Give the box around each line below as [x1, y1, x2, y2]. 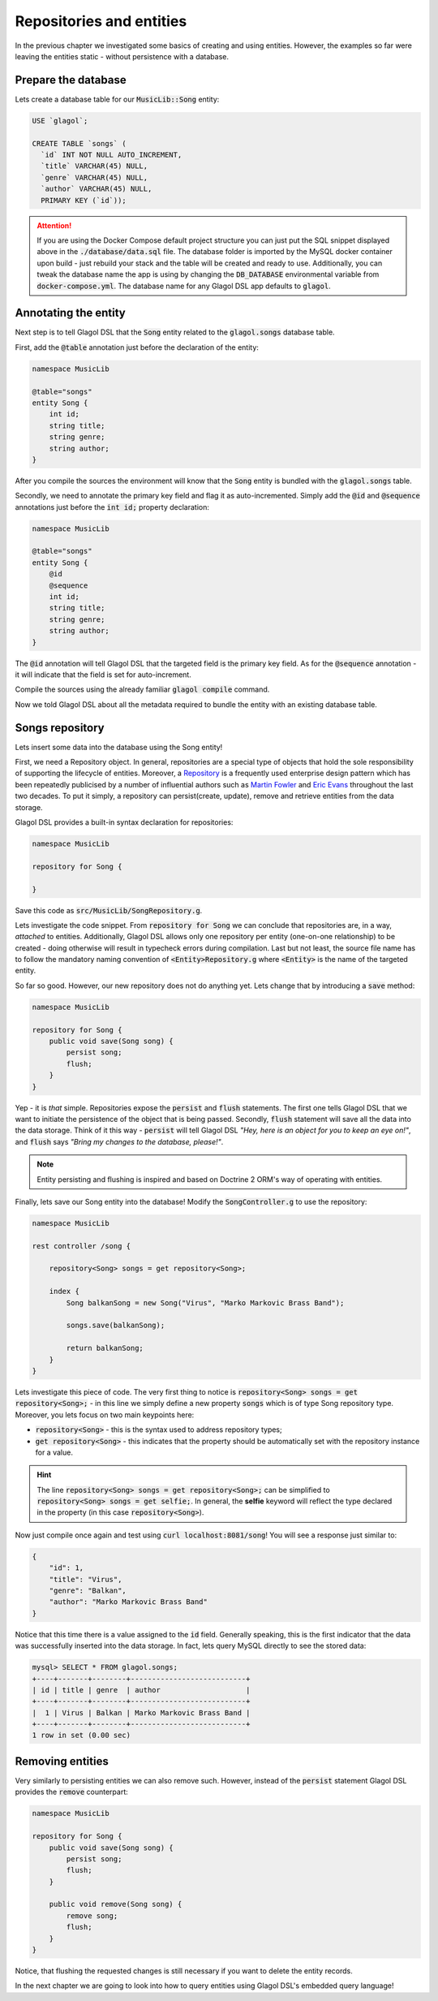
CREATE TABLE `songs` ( [32, 139, 127, 148]
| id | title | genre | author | [32, 1685, 251, 1694]
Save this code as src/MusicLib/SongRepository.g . [15, 905, 203, 915]
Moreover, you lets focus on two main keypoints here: [15, 1409, 195, 1420]
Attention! [36, 220, 72, 231]
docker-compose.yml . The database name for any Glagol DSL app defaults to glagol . [36, 281, 332, 291]
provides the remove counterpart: [15, 1787, 129, 1797]
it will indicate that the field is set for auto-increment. [15, 670, 192, 679]
